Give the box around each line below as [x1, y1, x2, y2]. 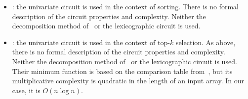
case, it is [12, 85, 41, 95]
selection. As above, [175, 37, 236, 47]
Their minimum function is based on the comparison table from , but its [12, 66, 233, 76]
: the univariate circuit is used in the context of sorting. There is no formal [12, 1, 239, 11]
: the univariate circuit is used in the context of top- [12, 37, 170, 47]
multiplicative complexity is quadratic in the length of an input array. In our [12, 75, 245, 86]
